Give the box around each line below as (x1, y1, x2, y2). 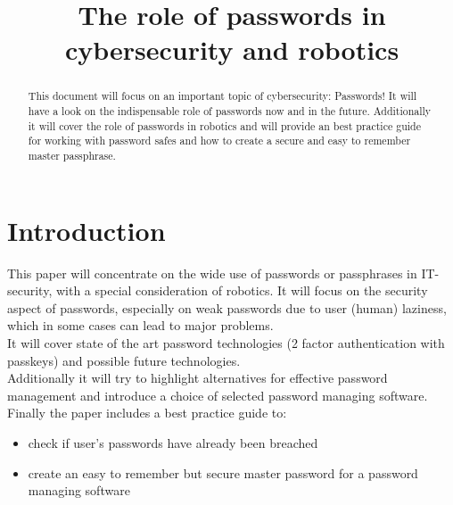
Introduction (7, 211, 166, 248)
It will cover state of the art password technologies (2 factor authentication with (7, 333, 445, 352)
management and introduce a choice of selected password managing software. (7, 385, 428, 404)
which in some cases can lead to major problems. (7, 316, 274, 335)
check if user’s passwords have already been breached (28, 433, 318, 451)
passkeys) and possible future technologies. (7, 351, 241, 369)
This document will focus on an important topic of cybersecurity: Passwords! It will (28, 88, 417, 103)
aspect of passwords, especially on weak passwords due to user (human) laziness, (7, 298, 447, 317)
